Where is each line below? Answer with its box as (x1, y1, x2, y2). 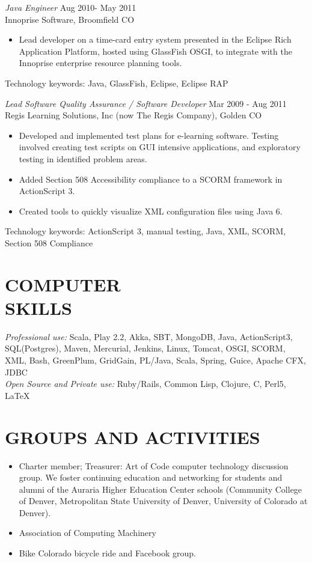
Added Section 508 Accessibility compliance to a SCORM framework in (19, 172, 283, 185)
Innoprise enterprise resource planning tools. (19, 56, 182, 69)
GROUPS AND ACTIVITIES (5, 424, 260, 449)
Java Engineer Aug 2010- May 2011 (5, 1, 136, 13)
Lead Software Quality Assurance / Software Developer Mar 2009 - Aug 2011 (5, 97, 287, 109)
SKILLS (5, 295, 72, 320)
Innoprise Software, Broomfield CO (5, 13, 135, 25)
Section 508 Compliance (5, 236, 93, 249)
